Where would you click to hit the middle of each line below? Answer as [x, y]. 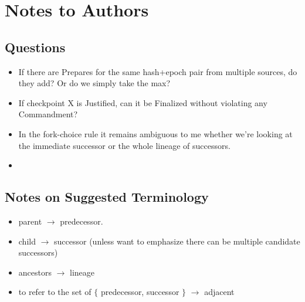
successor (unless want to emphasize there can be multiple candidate [177, 241]
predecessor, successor [140, 292]
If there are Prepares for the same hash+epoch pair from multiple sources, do [158, 71]
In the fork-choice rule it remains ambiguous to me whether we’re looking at [155, 133]
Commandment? [48, 114]
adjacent [219, 292]
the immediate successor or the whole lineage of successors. [124, 145]
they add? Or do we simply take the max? [94, 83]
